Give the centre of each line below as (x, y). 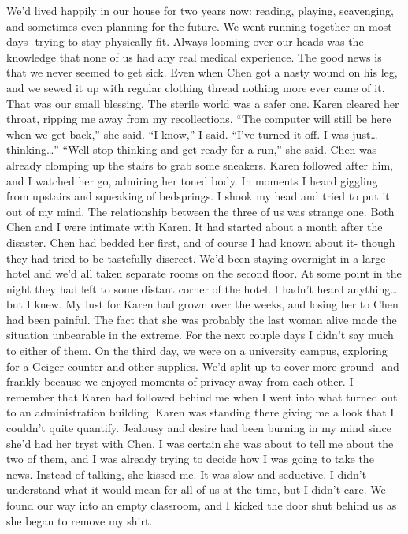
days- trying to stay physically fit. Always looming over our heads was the (185, 41)
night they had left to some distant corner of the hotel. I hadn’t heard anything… (202, 288)
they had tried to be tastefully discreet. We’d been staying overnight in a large (196, 258)
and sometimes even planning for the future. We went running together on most (199, 26)
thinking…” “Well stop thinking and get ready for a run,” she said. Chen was (192, 149)
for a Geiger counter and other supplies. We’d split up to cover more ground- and (203, 366)
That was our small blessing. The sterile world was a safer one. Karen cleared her (203, 103)
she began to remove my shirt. (80, 520)
